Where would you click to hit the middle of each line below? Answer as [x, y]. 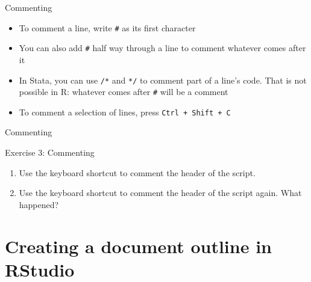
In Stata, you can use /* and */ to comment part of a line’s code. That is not [163, 80]
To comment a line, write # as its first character [107, 27]
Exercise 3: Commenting [50, 152]
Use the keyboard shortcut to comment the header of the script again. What [160, 193]
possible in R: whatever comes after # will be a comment [124, 92]
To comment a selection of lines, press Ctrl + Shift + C [125, 112]
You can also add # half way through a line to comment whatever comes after [162, 48]
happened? [39, 204]
